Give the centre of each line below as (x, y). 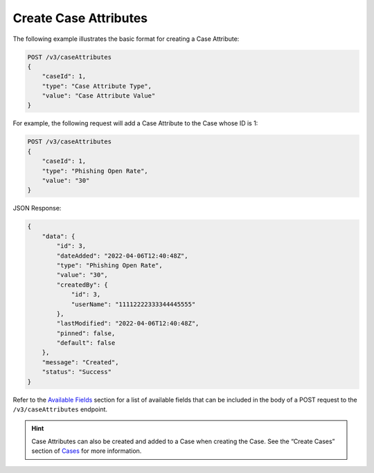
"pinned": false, (86, 333)
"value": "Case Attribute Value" (99, 96)
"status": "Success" (77, 372)
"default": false (86, 343)
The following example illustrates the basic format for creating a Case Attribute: (126, 39)
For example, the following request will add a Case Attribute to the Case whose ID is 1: (135, 123)
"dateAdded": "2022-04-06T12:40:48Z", (122, 256)
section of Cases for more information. (87, 451)
